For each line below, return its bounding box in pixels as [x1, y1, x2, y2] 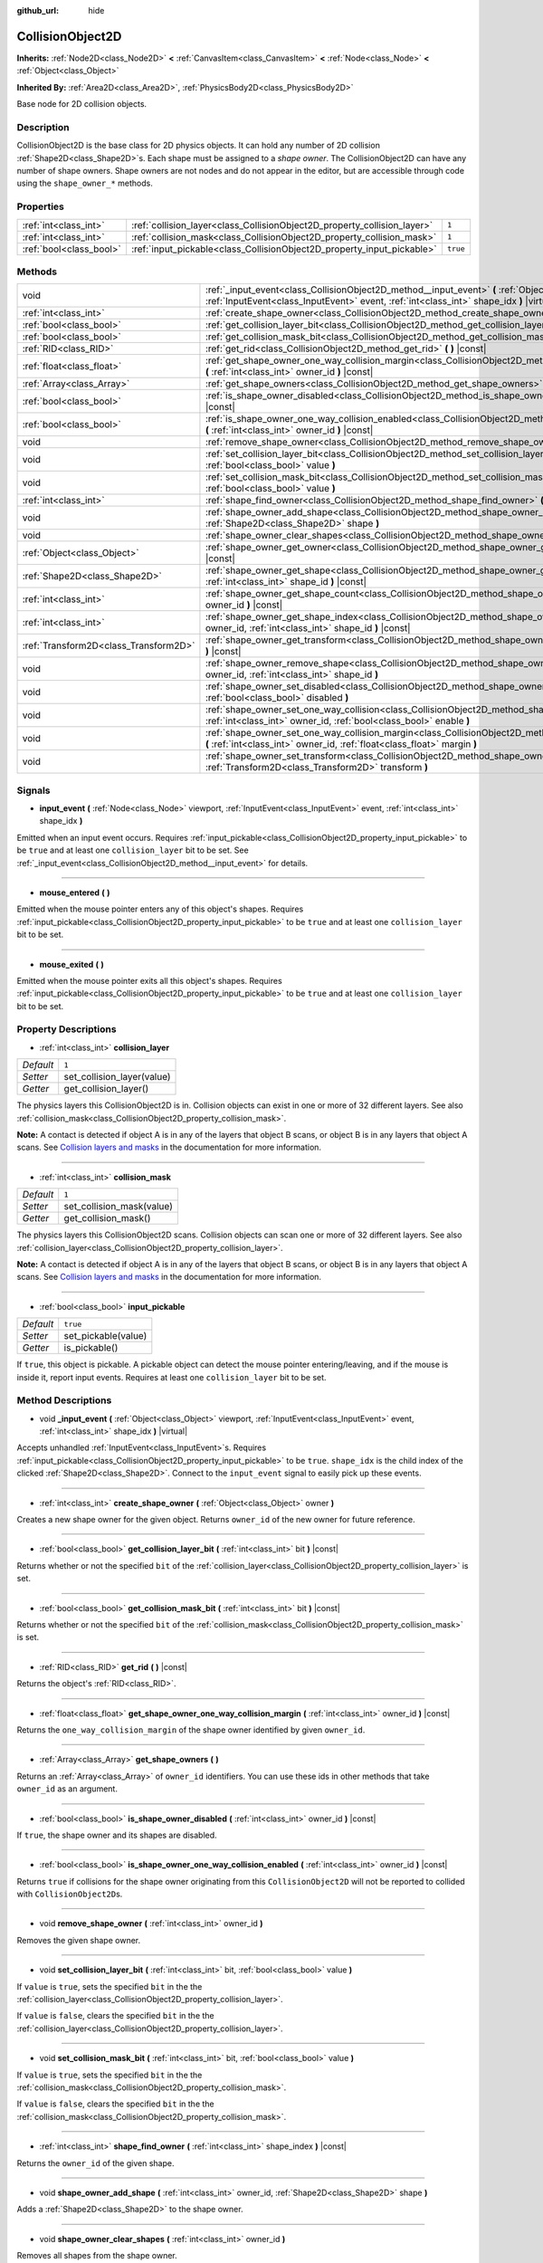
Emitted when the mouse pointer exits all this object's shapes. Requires [16, 975, 282, 986]
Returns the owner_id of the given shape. [16, 2157, 175, 2168]
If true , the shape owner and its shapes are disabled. [16, 1829, 217, 1840]
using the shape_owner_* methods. [16, 177, 154, 189]
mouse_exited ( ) [39, 959, 104, 969]
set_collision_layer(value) [63, 1071, 171, 1084]
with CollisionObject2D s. [16, 1888, 123, 1900]
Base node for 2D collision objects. [16, 99, 148, 110]
